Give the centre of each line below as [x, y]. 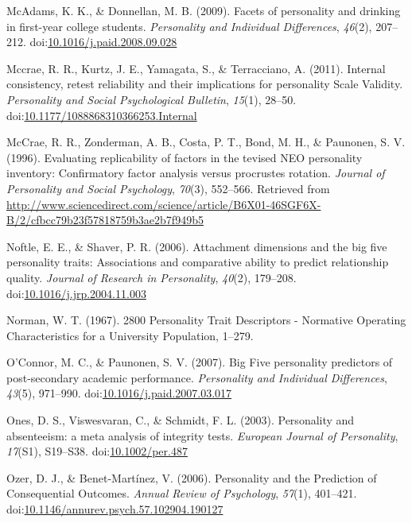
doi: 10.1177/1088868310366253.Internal [102, 115]
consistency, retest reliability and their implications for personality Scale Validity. [205, 84]
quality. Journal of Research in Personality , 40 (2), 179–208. [152, 277]
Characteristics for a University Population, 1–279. [130, 335]
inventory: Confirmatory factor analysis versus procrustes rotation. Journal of [196, 173]
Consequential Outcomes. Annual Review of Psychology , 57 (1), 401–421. [182, 493]
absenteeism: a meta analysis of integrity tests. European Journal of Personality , [202, 435]
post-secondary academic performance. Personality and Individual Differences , [197, 377]
